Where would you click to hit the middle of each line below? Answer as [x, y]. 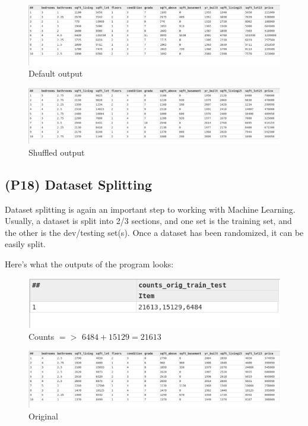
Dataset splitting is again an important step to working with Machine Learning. [150, 209]
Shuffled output [57, 152]
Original [43, 416]
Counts [42, 336]
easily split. [25, 244]
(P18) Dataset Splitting [79, 184]
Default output [56, 73]
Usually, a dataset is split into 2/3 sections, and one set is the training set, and [148, 221]
